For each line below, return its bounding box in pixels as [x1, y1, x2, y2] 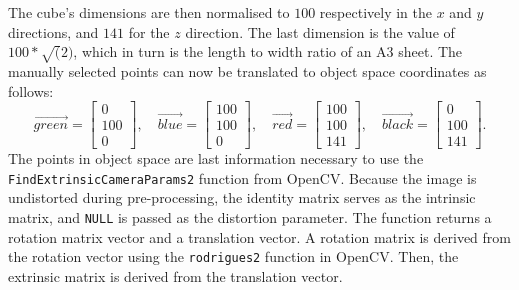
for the [128, 21, 170, 42]
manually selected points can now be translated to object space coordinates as [8, 60, 487, 81]
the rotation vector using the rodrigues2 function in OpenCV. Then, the [8, 246, 459, 267]
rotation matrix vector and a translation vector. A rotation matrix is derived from [8, 226, 511, 247]
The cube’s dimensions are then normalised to [8, 2, 290, 22]
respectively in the [319, 2, 432, 22]
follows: [8, 80, 54, 101]
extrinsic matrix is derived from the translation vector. [8, 265, 343, 286]
